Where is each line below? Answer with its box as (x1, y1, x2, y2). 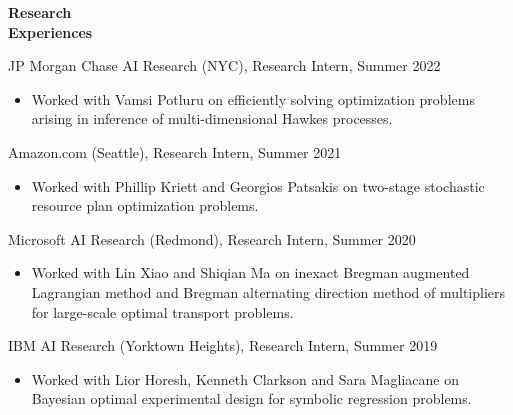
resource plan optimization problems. (31, 195, 259, 216)
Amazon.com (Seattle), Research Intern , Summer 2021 (8, 141, 342, 162)
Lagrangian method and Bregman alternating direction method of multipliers (31, 281, 506, 302)
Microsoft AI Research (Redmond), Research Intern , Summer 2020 (8, 228, 416, 249)
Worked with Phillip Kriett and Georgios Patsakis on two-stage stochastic (31, 175, 485, 196)
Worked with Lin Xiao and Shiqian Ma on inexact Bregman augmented (31, 262, 470, 283)
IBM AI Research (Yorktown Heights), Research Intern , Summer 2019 (8, 335, 438, 356)
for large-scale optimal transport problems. (31, 301, 294, 322)
